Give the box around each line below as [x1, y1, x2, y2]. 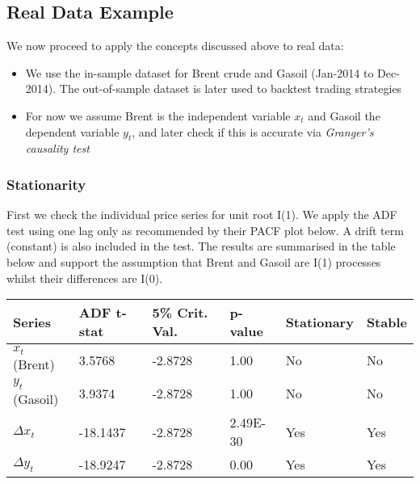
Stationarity [6, 174, 86, 194]
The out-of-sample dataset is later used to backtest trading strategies [59, 80, 402, 97]
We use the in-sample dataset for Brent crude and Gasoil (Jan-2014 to [25, 64, 374, 81]
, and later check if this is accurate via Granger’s [132, 123, 374, 140]
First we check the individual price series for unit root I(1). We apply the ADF [6, 206, 397, 223]
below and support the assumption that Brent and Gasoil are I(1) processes [6, 253, 381, 270]
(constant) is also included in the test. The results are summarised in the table [6, 238, 396, 255]
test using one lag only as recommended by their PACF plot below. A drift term [6, 221, 404, 238]
